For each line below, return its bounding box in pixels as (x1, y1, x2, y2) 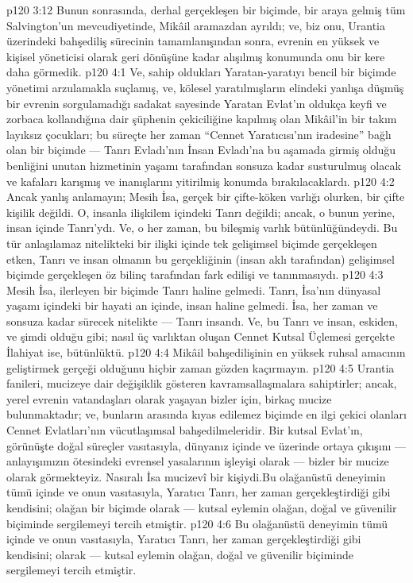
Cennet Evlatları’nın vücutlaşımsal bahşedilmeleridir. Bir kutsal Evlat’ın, (6, 422, 363, 438)
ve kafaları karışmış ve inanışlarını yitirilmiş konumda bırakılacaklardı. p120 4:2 (6, 172, 395, 189)
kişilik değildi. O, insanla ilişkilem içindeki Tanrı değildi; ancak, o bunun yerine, (6, 203, 396, 220)
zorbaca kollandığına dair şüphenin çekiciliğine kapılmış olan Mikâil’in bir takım (6, 110, 397, 127)
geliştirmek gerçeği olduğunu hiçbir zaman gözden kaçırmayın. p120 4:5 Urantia (6, 359, 395, 376)
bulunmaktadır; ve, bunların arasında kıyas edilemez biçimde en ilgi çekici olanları (6, 406, 407, 423)
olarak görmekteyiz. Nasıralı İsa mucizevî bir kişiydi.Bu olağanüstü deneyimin (6, 468, 386, 485)
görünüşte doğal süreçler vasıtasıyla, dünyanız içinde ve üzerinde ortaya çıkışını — (6, 437, 407, 454)
